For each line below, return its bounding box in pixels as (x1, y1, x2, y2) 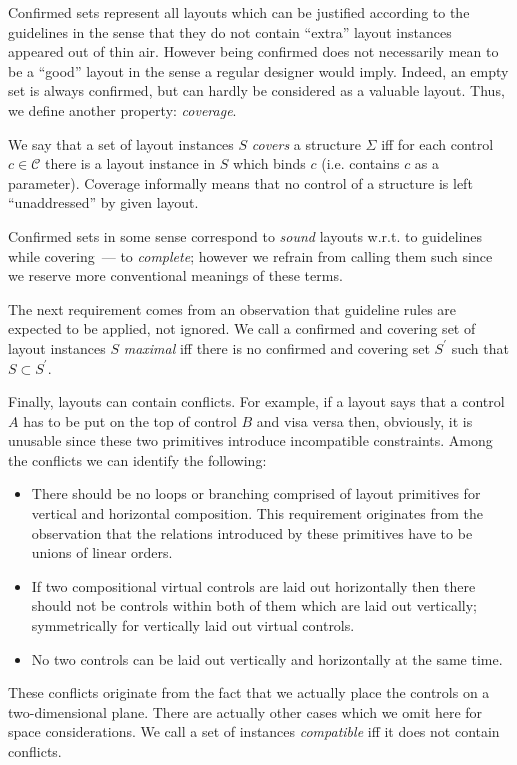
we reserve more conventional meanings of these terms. (8, 265, 343, 286)
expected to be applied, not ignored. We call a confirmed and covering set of (8, 318, 476, 339)
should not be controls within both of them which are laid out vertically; (31, 595, 477, 616)
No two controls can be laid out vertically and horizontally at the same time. (31, 648, 503, 669)
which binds (233, 153, 306, 174)
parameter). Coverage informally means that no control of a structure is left (8, 172, 473, 193)
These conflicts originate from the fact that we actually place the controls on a (8, 682, 490, 703)
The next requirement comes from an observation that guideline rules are (8, 298, 457, 319)
